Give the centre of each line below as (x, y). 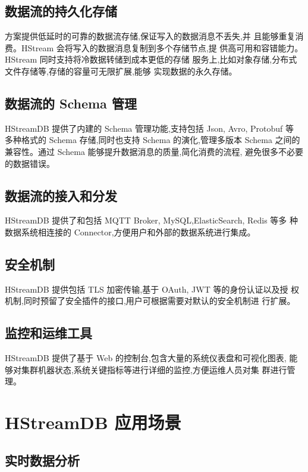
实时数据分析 (42, 460)
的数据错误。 (30, 163)
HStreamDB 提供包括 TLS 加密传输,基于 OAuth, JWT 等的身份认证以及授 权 (152, 289)
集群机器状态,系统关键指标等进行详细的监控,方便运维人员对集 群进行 (154, 369)
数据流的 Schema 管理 (71, 103)
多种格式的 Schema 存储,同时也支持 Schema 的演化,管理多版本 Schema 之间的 (153, 140)
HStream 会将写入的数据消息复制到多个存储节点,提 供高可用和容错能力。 (162, 47)
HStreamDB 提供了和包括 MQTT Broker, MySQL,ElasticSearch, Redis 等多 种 (152, 220)
